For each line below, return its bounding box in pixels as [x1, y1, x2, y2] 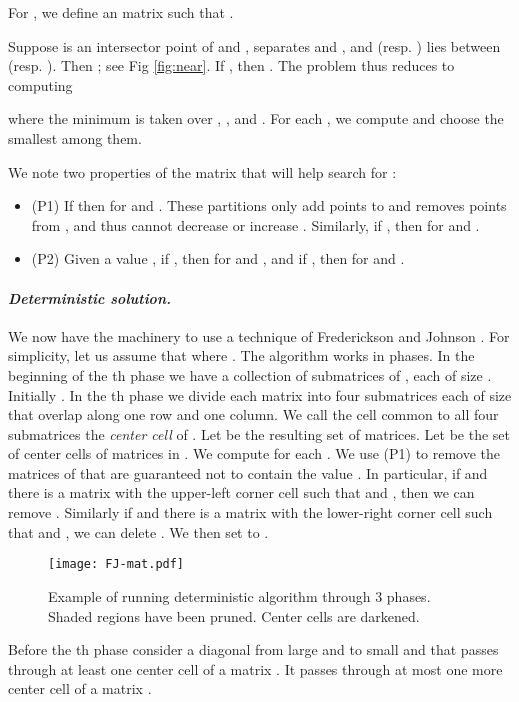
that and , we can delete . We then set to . [8, 521, 269, 542]
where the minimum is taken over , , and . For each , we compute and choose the [8, 108, 504, 129]
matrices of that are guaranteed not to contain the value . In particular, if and [8, 462, 488, 483]
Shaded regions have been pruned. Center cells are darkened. [48, 605, 420, 626]
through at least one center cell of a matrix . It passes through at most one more [8, 658, 503, 679]
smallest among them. [8, 127, 142, 148]
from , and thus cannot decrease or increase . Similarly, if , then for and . [31, 214, 480, 235]
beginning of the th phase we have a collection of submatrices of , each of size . [8, 364, 492, 385]
